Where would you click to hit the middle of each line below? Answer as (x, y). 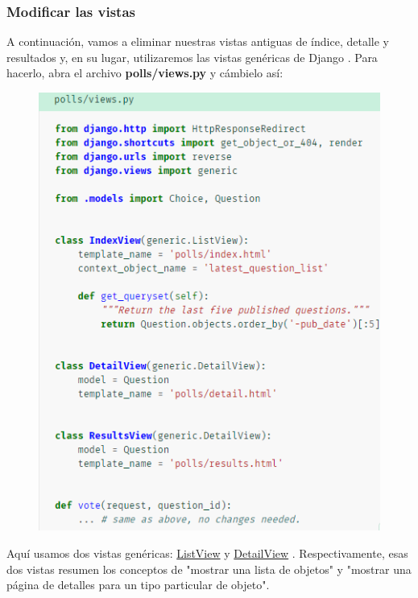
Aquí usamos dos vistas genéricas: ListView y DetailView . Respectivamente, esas (207, 553)
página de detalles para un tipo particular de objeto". (138, 585)
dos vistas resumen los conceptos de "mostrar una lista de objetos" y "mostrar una (209, 569)
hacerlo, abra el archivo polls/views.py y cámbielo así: (145, 73)
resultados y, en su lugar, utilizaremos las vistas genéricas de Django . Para (192, 57)
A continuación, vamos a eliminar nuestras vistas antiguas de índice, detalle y (198, 41)
